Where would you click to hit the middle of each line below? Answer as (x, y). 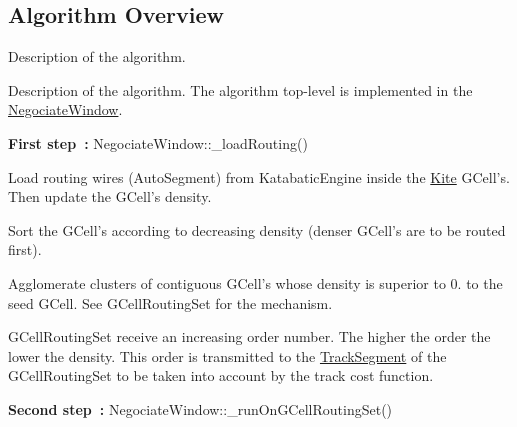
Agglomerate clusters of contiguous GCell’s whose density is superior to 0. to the (255, 282)
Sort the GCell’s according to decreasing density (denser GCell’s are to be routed (257, 229)
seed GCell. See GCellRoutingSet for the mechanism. (170, 302)
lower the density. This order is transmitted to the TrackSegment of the (227, 355)
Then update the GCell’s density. (110, 196)
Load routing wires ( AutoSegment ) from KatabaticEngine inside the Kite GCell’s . (259, 176)
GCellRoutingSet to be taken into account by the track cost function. (221, 375)
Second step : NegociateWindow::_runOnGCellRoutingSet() (200, 408)
